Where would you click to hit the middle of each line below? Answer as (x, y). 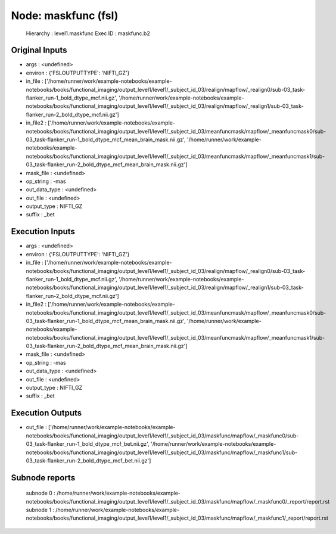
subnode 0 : (41, 493)
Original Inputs (39, 50)
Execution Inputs (43, 232)
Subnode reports (43, 478)
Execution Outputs (46, 413)
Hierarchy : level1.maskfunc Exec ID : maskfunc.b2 (88, 33)
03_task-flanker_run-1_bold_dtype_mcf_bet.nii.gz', (88, 444)
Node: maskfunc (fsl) (65, 15)
